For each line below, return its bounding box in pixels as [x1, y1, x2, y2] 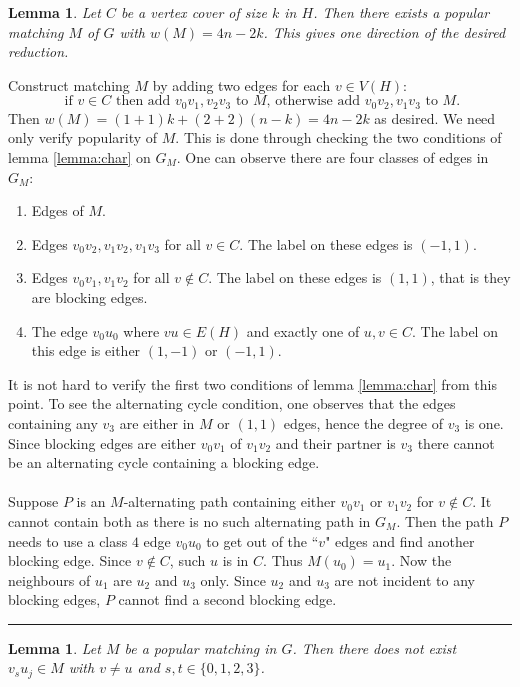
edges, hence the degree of [283, 412, 443, 433]
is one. [464, 412, 504, 433]
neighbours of [8, 569, 91, 590]
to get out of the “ [206, 530, 319, 551]
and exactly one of [246, 320, 360, 341]
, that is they [430, 267, 511, 288]
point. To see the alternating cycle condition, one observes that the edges [8, 393, 456, 414]
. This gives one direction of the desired [263, 21, 506, 42]
